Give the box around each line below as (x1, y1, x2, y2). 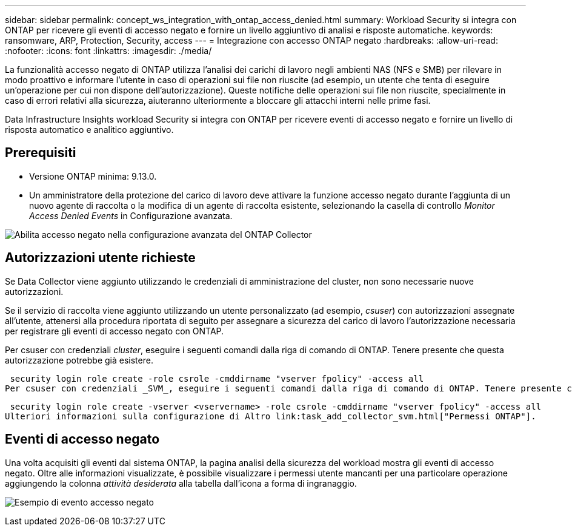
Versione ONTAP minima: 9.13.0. (29, 171, 157, 181)
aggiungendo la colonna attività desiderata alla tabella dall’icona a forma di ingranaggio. (5, 478, 357, 489)
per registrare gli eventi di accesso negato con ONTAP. (5, 325, 224, 336)
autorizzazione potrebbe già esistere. (5, 354, 153, 365)
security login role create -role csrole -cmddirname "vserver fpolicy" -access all (10, 373, 424, 384)
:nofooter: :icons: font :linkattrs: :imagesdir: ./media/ (5, 46, 212, 56)
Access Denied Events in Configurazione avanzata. (29, 210, 233, 221)
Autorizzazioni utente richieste (5, 250, 196, 266)
